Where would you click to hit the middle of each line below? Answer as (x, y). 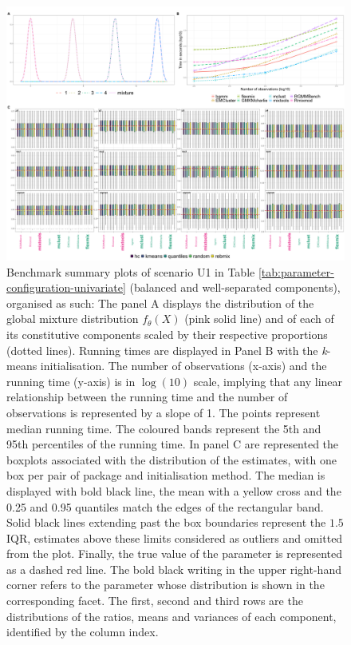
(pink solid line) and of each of (259, 319)
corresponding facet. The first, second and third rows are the (155, 601)
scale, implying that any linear (268, 381)
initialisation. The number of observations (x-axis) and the (183, 366)
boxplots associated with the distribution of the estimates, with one (172, 459)
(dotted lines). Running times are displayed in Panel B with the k (167, 350)
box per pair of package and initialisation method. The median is (166, 475)
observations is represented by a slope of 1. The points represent (164, 412)
